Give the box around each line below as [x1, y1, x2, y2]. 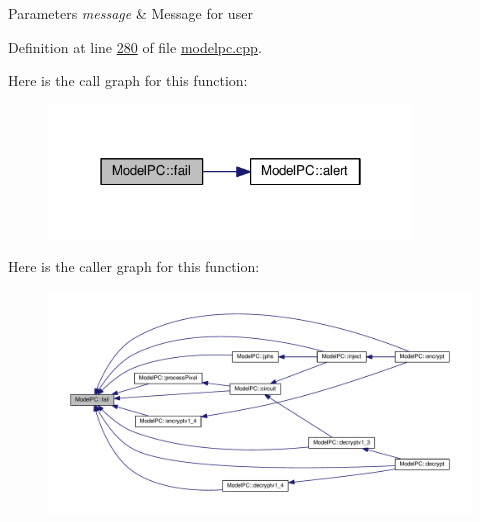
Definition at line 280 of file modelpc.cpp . [8, 36, 262, 57]
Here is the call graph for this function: [8, 70, 248, 91]
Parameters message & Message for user [8, 3, 253, 23]
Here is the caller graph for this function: [8, 256, 260, 277]
